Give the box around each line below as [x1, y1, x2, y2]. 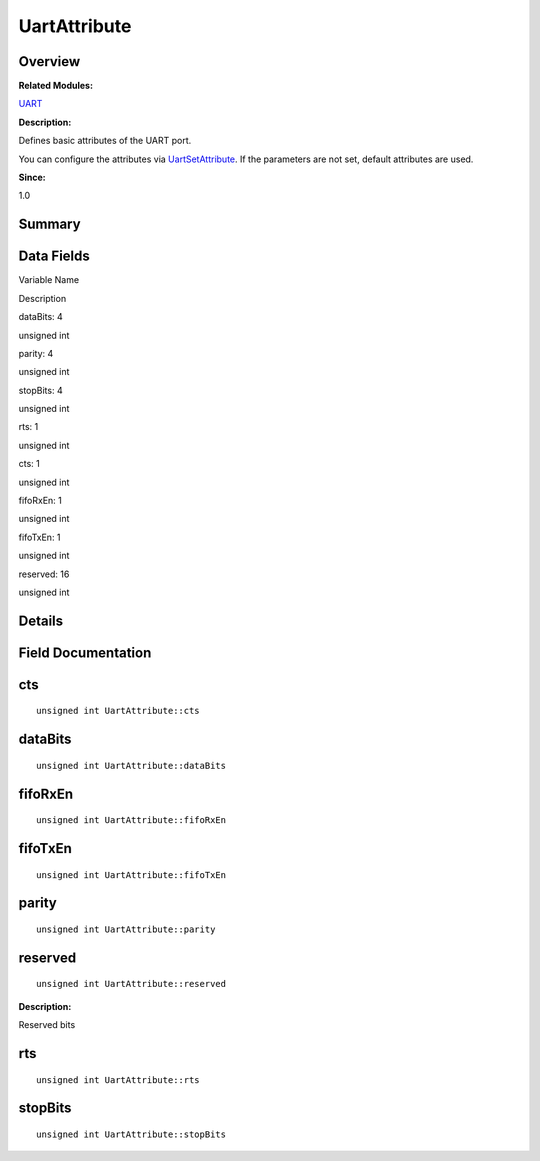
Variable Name [18, 274, 80, 286]
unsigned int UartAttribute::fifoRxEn [36, 815, 227, 826]
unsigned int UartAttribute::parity [36, 924, 216, 935]
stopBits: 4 [18, 384, 64, 396]
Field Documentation [18, 644, 152, 661]
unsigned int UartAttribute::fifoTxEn [36, 869, 227, 880]
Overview [18, 53, 81, 70]
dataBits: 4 [18, 311, 64, 323]
